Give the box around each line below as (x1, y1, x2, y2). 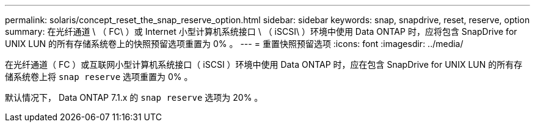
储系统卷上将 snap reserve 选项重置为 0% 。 (5, 71, 193, 82)
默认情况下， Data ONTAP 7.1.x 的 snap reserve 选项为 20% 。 (5, 92, 263, 103)
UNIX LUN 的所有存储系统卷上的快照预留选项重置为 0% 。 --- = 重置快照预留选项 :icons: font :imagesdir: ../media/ (5, 38, 464, 49)
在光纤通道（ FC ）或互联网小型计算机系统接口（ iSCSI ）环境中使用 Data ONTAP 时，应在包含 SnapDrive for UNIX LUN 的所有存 (5, 59, 523, 70)
